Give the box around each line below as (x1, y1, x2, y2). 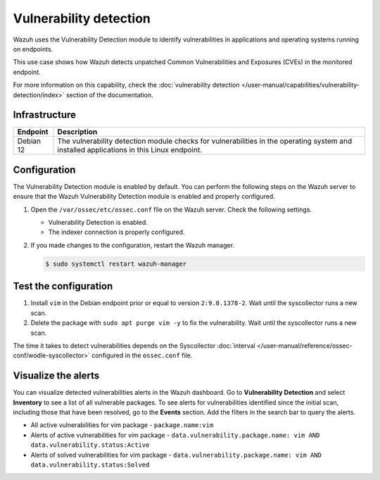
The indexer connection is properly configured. (48, 228, 185, 236)
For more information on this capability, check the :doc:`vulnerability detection (13, 81, 240, 90)
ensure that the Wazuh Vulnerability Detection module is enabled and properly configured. (13, 192, 276, 201)
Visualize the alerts (13, 370, 100, 382)
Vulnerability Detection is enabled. (48, 219, 148, 227)
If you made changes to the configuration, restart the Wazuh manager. (30, 240, 235, 250)
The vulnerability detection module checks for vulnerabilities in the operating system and (57, 136, 352, 146)
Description (57, 127, 98, 137)
